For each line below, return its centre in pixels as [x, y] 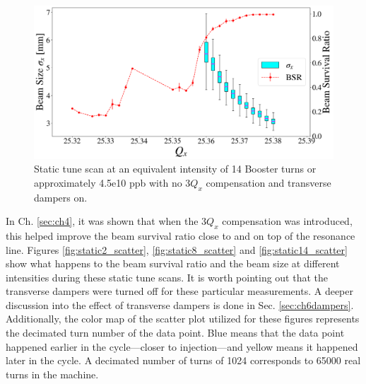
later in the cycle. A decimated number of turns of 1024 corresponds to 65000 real [183, 360]
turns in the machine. [52, 374]
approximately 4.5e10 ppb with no [108, 182]
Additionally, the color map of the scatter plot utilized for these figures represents [183, 319]
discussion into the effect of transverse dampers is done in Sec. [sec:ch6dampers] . [180, 304]
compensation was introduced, [287, 221]
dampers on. [61, 197]
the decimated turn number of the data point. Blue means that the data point [175, 333]
